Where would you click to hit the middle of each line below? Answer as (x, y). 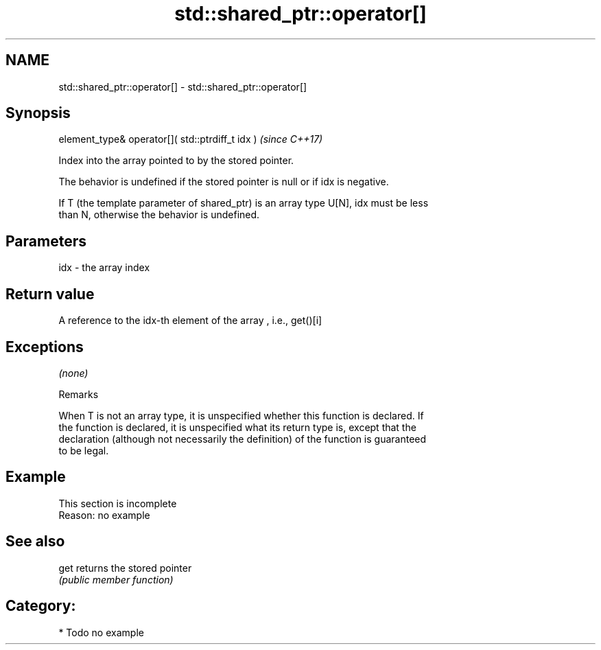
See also (35, 542)
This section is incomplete (118, 503)
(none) (73, 373)
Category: (41, 606)
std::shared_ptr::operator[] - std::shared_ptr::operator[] (183, 86)
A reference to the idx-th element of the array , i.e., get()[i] (190, 321)
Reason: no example (104, 515)
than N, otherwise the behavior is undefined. (159, 215)
